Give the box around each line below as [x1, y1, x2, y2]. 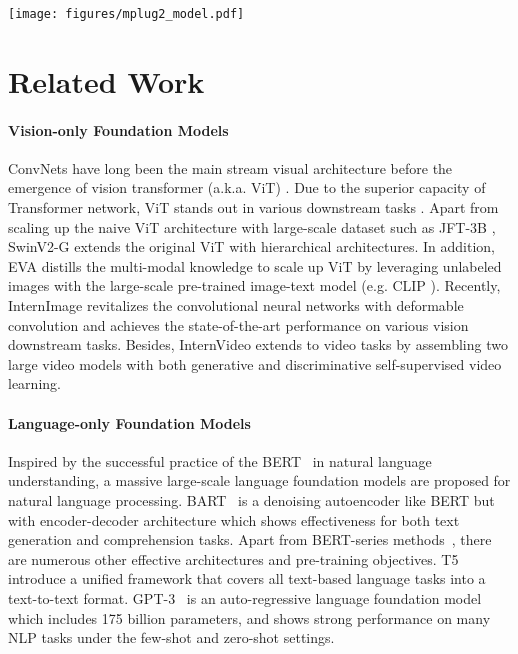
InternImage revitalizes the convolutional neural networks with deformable [8, 294, 464, 315]
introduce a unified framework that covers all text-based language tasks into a [8, 568, 486, 589]
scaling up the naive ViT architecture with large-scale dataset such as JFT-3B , [8, 216, 496, 237]
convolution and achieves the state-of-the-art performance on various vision [8, 314, 469, 335]
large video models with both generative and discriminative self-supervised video [8, 353, 502, 374]
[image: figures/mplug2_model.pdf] [8, 7, 245, 21]
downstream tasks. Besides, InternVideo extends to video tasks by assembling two [8, 334, 508, 355]
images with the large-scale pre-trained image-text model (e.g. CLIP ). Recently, [8, 275, 501, 296]
